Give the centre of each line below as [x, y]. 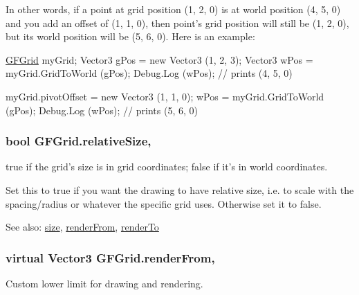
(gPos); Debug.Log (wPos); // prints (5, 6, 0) [102, 110]
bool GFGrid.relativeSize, [79, 141]
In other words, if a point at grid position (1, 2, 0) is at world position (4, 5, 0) [173, 9]
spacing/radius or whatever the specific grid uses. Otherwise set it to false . [164, 203]
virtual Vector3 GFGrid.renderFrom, [110, 257]
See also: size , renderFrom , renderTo [82, 227]
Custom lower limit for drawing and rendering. [104, 283]
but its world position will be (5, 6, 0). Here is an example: [130, 36]
